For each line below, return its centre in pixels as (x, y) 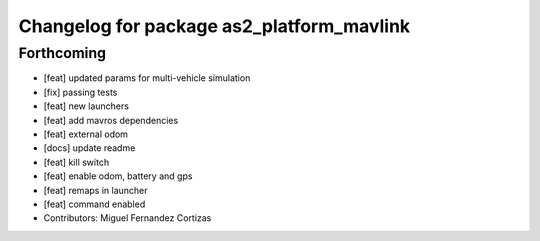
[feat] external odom (86, 134)
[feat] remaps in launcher (95, 190)
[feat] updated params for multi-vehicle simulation (147, 78)
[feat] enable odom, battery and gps (118, 176)
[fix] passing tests (80, 92)
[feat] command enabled (94, 204)
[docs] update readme (89, 148)
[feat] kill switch (76, 162)
